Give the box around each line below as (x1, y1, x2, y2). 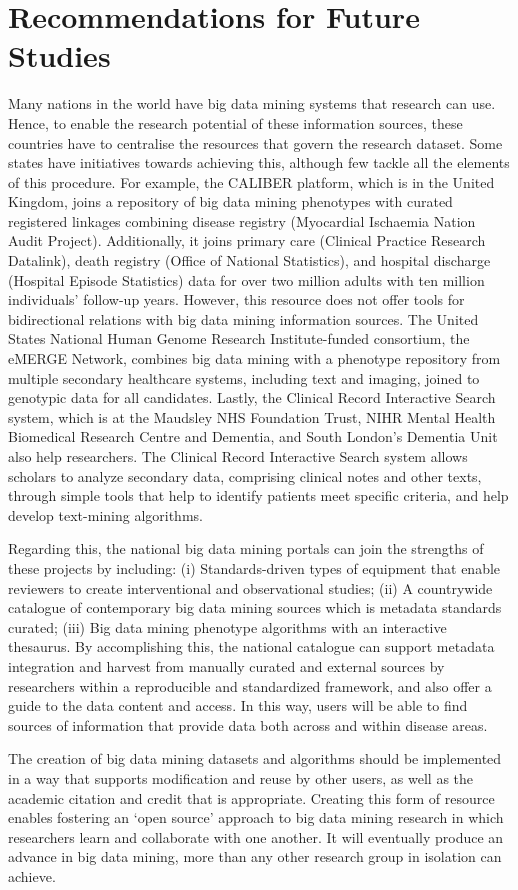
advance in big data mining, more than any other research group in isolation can (8, 846, 502, 867)
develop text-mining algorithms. (8, 504, 203, 525)
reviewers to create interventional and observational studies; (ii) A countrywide (8, 577, 493, 598)
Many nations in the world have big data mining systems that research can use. (8, 93, 496, 114)
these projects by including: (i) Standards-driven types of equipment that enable (8, 557, 501, 578)
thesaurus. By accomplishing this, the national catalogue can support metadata (8, 636, 495, 657)
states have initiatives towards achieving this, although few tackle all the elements (8, 152, 510, 173)
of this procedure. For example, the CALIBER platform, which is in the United (8, 171, 495, 192)
